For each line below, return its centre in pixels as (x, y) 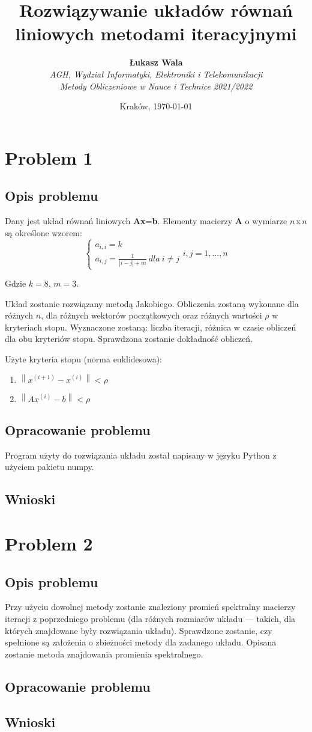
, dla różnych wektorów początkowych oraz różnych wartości (151, 315)
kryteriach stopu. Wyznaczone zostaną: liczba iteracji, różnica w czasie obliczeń (151, 327)
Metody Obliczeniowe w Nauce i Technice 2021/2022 (156, 86)
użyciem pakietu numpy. (49, 467)
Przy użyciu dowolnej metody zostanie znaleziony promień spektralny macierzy (150, 607)
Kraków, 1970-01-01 (156, 106)
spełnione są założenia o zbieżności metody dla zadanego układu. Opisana (141, 642)
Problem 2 (49, 544)
